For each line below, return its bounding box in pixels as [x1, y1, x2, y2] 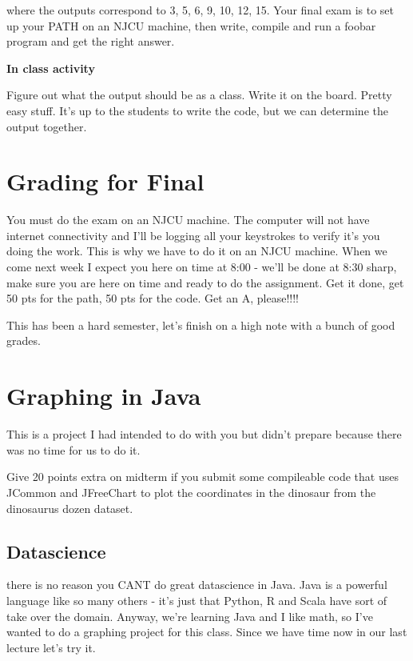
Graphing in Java [6, 379, 201, 412]
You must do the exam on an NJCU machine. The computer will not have [6, 211, 370, 228]
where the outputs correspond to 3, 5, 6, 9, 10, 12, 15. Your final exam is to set [6, 2, 395, 18]
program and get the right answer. [6, 33, 175, 50]
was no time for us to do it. [6, 441, 141, 458]
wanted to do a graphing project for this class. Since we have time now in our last [6, 623, 407, 640]
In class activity [6, 59, 95, 76]
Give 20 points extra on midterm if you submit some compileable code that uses [6, 468, 399, 485]
